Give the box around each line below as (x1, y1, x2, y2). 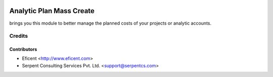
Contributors (9, 46, 37, 52)
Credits (9, 33, 28, 40)
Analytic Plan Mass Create (9, 7, 95, 15)
